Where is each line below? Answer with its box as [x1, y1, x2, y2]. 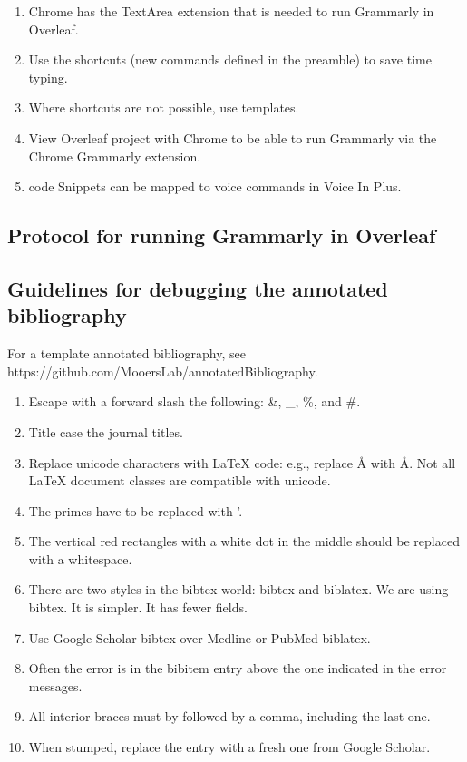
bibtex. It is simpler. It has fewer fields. [28, 598, 248, 617]
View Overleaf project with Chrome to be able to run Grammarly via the [28, 128, 437, 147]
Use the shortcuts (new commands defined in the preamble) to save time [28, 50, 432, 69]
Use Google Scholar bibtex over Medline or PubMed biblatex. [28, 628, 371, 647]
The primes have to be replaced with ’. [28, 501, 243, 520]
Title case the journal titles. [28, 422, 183, 441]
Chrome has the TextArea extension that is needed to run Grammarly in [28, 2, 434, 20]
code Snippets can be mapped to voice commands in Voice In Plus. [28, 177, 402, 196]
